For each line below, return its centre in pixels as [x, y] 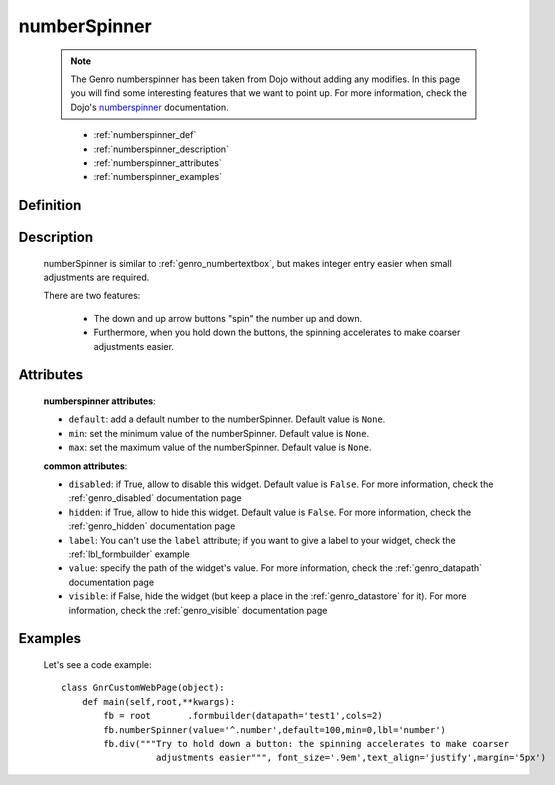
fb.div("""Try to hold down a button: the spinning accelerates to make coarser [306, 743]
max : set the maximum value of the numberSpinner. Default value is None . [220, 447]
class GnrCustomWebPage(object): [143, 688]
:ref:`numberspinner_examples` [158, 177]
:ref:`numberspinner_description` [161, 149]
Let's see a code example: [97, 664]
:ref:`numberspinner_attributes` [157, 162]
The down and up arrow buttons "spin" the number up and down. [228, 318]
